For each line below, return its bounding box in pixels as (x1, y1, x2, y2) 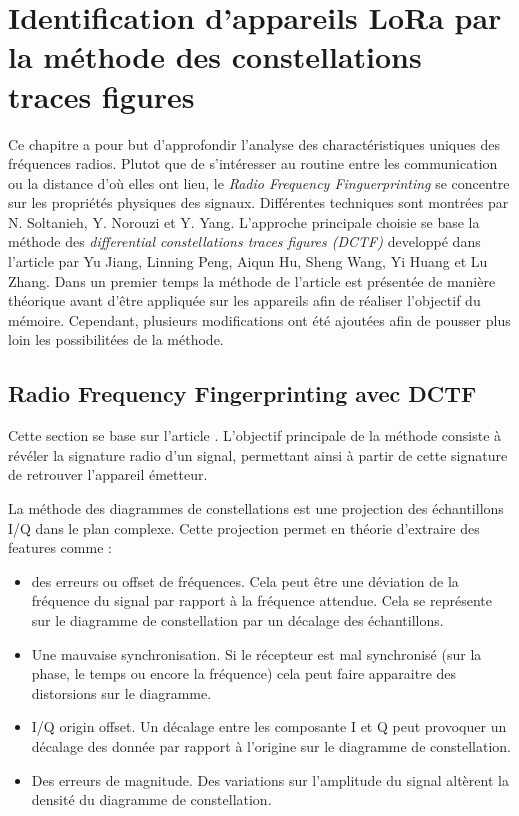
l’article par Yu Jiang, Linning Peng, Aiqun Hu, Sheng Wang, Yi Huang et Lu (8, 251, 488, 272)
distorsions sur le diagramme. (31, 682, 212, 703)
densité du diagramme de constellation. (31, 789, 272, 810)
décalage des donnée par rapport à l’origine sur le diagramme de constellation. (31, 735, 511, 756)
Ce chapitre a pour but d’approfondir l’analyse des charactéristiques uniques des (8, 133, 500, 154)
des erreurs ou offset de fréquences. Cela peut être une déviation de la (31, 570, 459, 591)
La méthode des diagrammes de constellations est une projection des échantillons (8, 498, 504, 519)
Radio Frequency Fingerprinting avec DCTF (8, 378, 477, 409)
